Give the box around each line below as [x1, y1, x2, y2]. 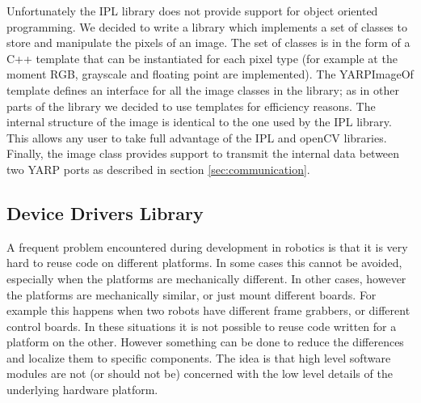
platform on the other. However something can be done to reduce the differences [6, 333, 404, 350]
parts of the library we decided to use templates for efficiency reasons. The [6, 97, 376, 114]
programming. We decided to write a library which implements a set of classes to [6, 18, 407, 35]
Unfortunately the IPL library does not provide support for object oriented [6, 2, 378, 19]
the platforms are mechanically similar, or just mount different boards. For [6, 286, 377, 303]
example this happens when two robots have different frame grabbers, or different [6, 302, 410, 319]
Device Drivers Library [6, 200, 204, 225]
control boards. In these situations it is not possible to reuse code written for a [6, 317, 397, 334]
